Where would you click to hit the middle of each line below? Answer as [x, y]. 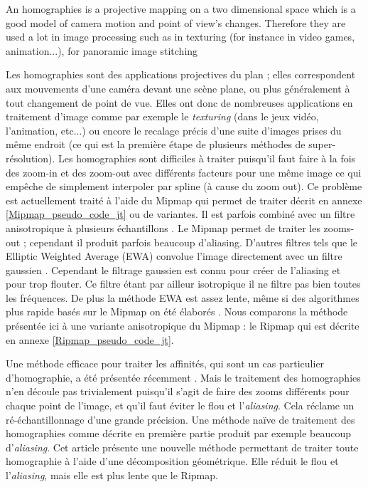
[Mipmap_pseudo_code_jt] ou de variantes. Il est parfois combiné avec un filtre [180, 214]
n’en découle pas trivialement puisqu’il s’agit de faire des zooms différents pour [178, 391]
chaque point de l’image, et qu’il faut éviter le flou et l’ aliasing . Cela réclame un [180, 405]
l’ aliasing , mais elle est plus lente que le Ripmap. [112, 475]
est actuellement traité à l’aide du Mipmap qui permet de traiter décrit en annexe [184, 200]
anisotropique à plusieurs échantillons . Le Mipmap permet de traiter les [163, 227]
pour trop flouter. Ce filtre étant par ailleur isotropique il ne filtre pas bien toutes [183, 284]
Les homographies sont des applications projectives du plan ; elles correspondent [181, 74]
